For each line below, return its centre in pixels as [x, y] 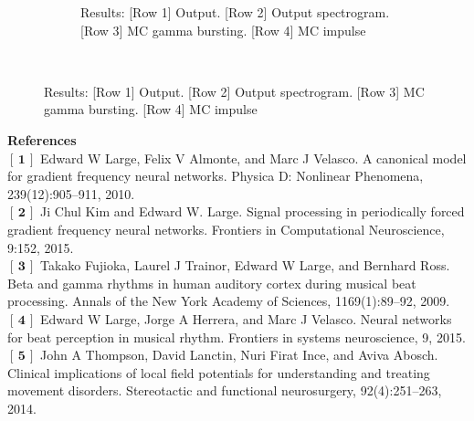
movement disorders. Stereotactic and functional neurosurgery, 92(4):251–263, [225, 390]
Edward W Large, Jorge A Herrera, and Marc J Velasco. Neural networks [246, 318]
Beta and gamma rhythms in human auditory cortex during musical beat [212, 283]
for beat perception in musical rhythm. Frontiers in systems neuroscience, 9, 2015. [237, 337]
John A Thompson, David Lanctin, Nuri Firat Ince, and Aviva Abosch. [239, 355]
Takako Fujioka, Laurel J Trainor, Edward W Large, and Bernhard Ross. [245, 265]
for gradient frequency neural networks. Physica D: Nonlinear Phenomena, [216, 176]
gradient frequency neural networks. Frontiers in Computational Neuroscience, [226, 229]
